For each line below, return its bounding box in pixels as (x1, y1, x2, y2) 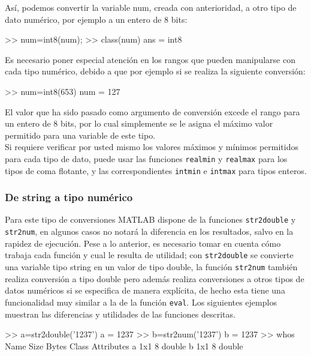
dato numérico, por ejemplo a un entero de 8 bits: (5, 13, 188, 25)
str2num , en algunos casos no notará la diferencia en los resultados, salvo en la (5, 225, 294, 238)
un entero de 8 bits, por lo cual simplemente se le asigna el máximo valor (5, 117, 273, 130)
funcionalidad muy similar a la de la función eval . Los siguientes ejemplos (5, 295, 277, 308)
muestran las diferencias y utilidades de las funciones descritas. (5, 307, 235, 320)
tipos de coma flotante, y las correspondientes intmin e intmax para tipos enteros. (5, 164, 307, 176)
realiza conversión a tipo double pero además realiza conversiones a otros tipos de (5, 272, 304, 285)
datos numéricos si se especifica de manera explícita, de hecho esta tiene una (5, 284, 285, 297)
